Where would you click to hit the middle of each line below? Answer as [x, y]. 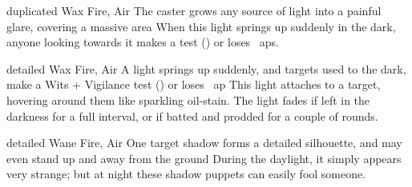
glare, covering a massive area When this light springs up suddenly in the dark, [201, 26]
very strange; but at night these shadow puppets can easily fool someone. [186, 174]
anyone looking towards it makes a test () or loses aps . [143, 42]
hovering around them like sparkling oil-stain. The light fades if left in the [188, 99]
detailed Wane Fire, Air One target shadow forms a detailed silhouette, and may [204, 143]
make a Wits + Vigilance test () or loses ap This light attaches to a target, [194, 84]
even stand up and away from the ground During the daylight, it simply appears [204, 158]
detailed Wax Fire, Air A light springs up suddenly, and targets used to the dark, [206, 68]
